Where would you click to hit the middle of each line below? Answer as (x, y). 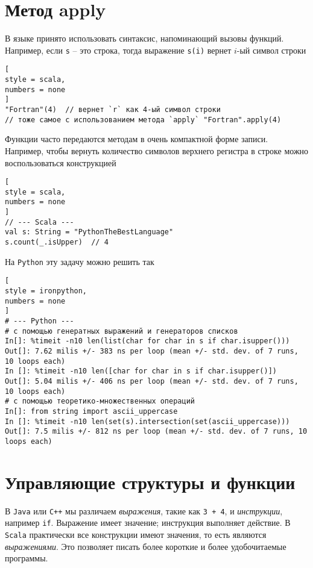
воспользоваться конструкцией (61, 162)
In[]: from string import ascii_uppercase (91, 411)
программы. (27, 558)
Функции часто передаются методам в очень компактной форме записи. (137, 139)
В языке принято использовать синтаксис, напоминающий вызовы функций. (144, 38)
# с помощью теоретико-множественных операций (100, 401)
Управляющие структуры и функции (150, 482)
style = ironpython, (46, 291)
